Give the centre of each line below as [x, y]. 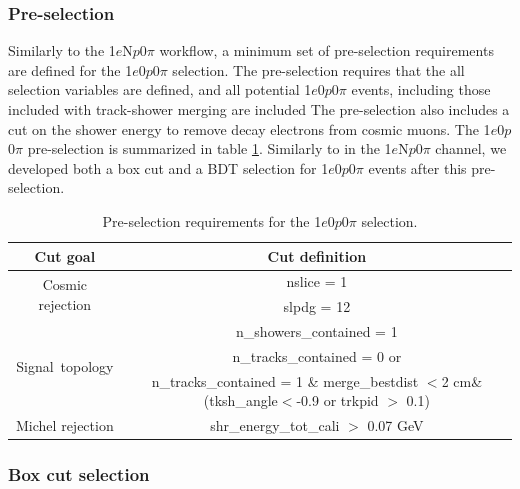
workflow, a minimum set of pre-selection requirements [326, 50]
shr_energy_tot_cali [275, 425]
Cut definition [317, 255]
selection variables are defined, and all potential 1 [160, 89]
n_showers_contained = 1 [317, 331]
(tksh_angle [240, 400]
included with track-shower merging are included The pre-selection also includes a [259, 109]
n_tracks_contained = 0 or [317, 355]
